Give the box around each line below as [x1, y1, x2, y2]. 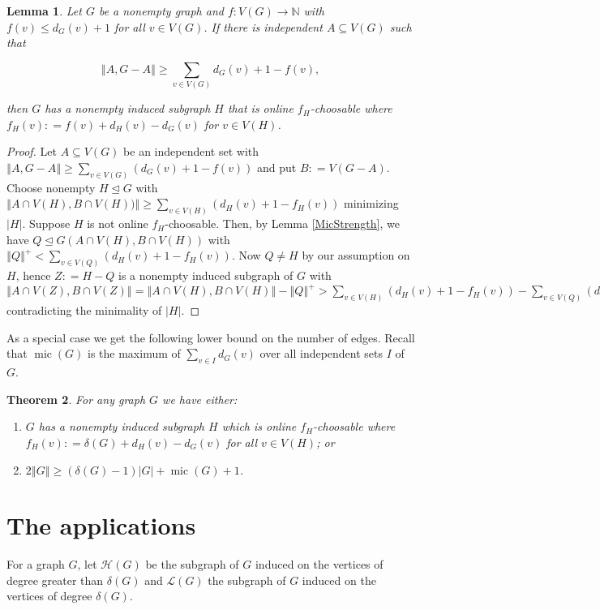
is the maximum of [88, 345, 181, 362]
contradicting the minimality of [6, 302, 162, 319]
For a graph [6, 556, 65, 573]
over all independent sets [259, 345, 384, 362]
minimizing [344, 195, 399, 212]
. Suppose [22, 215, 71, 232]
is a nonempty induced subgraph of [118, 267, 294, 284]
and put [257, 158, 297, 175]
